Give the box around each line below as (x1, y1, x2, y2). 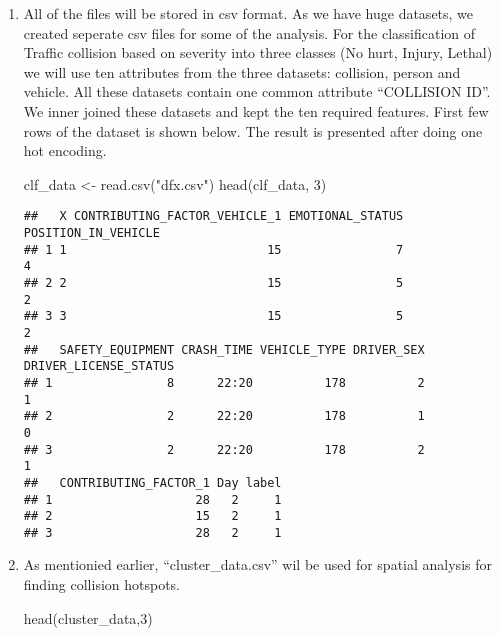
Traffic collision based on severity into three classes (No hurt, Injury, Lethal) (23, 42, 493, 63)
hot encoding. (23, 140, 107, 161)
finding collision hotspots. (23, 574, 181, 595)
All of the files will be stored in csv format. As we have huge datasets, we (23, 3, 474, 23)
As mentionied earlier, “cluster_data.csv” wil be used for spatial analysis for (23, 554, 492, 575)
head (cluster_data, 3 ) (23, 607, 153, 628)
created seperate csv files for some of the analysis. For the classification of (23, 22, 476, 43)
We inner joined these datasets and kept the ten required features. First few (23, 100, 489, 121)
